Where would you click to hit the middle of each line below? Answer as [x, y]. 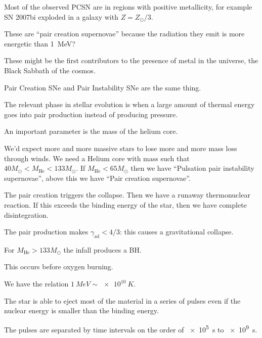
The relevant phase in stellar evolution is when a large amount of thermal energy [129, 104]
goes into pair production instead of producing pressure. [91, 114]
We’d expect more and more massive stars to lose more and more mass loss [121, 148]
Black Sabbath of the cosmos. [50, 70]
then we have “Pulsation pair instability [192, 168]
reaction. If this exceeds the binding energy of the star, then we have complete [125, 204]
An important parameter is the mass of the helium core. [91, 131]
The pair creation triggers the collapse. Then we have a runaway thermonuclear [127, 195]
